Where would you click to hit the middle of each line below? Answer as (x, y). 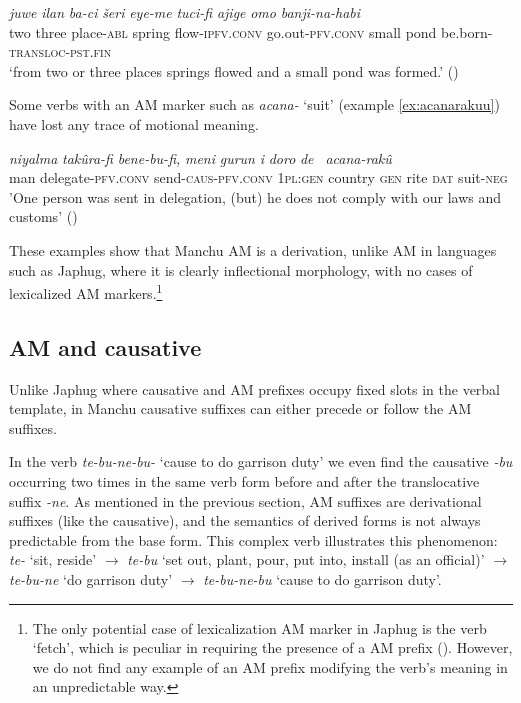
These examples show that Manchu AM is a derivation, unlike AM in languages (253, 249)
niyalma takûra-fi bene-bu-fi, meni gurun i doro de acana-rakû (200, 157)
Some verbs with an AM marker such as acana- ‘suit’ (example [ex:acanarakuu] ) (254, 104)
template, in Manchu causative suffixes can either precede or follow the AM (240, 408)
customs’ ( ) (43, 216)
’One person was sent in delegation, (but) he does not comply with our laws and (255, 196)
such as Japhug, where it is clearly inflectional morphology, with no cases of (241, 269)
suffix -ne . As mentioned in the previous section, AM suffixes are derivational (245, 500)
